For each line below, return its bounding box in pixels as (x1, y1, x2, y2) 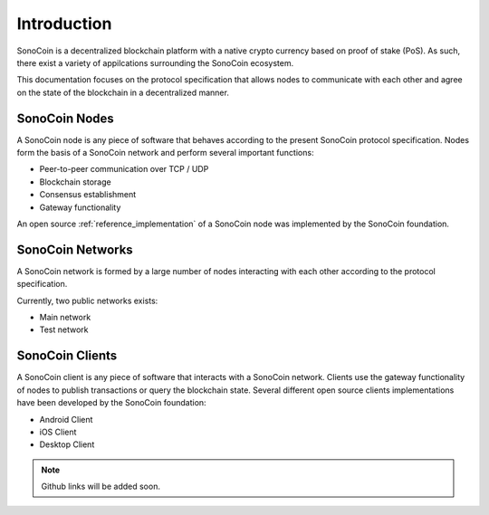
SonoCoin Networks (16, 242, 133, 257)
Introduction (16, 14, 112, 33)
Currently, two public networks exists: (16, 295, 158, 306)
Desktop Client (39, 439, 95, 450)
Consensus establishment (39, 189, 137, 200)
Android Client (39, 414, 93, 424)
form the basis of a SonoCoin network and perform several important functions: (16, 148, 314, 158)
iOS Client (39, 426, 77, 437)
